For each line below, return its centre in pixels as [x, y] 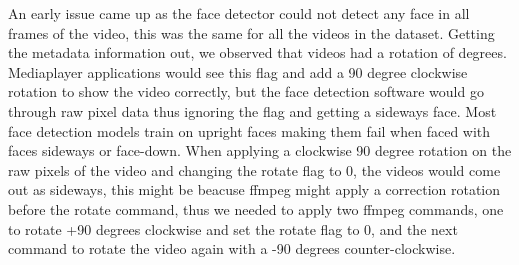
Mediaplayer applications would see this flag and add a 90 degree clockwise [238, 71]
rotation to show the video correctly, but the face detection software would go [246, 91]
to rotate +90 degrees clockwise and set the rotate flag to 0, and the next [233, 228]
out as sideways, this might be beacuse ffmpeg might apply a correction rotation [254, 189]
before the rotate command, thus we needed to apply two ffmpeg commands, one [256, 208]
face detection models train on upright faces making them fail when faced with [249, 130]
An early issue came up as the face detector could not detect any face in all [239, 13]
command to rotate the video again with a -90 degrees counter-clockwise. [232, 248]
